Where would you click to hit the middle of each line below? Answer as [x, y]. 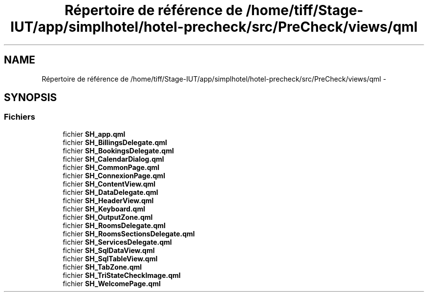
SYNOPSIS [31, 98]
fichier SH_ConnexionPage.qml [114, 175]
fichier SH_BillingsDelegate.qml [115, 142]
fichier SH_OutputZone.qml [108, 217]
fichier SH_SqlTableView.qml [110, 258]
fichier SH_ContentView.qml [109, 184]
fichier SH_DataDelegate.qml [110, 192]
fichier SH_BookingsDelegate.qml [118, 150]
